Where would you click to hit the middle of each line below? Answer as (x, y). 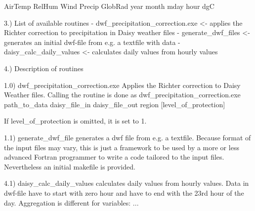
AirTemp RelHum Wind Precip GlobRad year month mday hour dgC (109, 6)
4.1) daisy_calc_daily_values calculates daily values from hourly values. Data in (127, 183)
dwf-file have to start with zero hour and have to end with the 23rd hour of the (124, 192)
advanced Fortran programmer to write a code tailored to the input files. (114, 157)
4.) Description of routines (44, 68)
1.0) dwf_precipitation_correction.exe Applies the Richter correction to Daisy (122, 85)
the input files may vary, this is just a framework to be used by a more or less (122, 147)
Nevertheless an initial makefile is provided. (70, 166)
